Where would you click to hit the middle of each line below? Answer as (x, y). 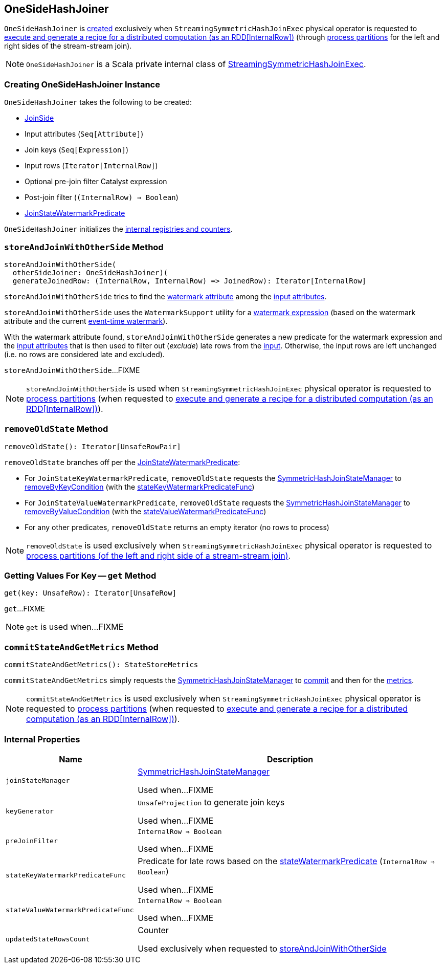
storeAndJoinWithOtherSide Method (84, 247)
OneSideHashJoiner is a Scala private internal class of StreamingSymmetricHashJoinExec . (196, 64)
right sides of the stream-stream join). (68, 46)
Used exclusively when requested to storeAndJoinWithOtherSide (262, 948)
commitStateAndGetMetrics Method (81, 647)
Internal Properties (42, 739)
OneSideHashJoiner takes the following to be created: (98, 102)
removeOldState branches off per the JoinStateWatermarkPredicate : (122, 462)
